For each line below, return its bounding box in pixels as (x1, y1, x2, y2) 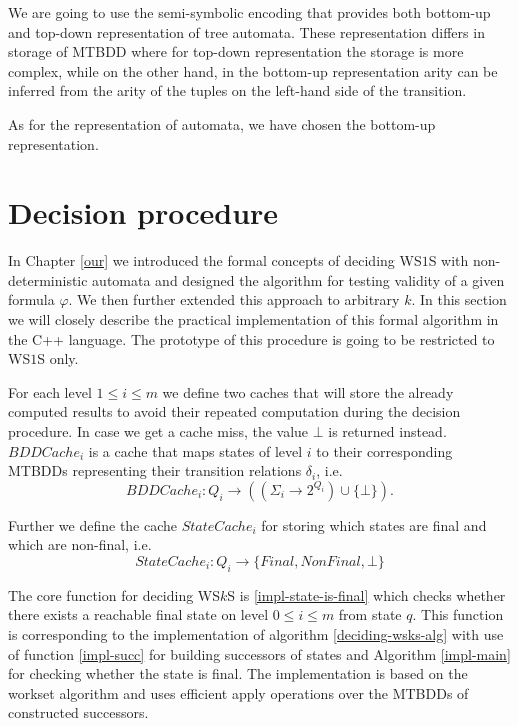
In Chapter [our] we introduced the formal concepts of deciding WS (8, 250, 422, 271)
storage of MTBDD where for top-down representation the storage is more (8, 41, 464, 62)
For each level (8, 381, 92, 402)
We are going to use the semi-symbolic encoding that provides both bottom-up (8, 2, 491, 22)
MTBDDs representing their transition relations (8, 460, 302, 481)
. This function (412, 604, 504, 625)
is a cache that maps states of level (88, 440, 303, 461)
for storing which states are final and (261, 514, 487, 535)
